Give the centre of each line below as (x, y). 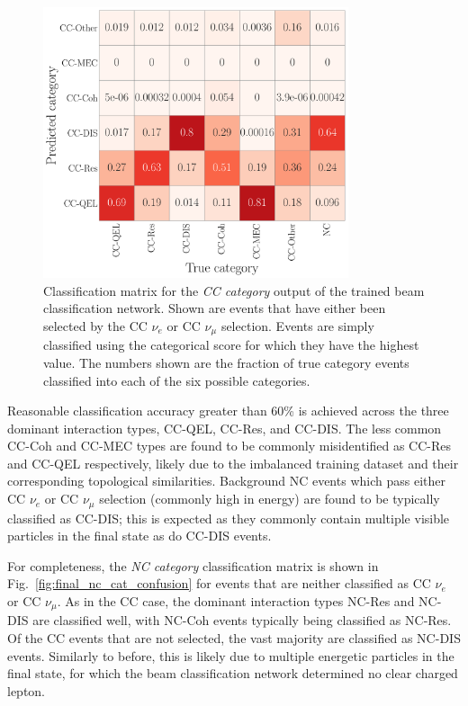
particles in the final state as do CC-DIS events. (139, 536)
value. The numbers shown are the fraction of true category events (226, 362)
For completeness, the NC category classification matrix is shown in (193, 565)
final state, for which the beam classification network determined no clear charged (233, 673)
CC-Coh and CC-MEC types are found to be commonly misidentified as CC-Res (229, 446)
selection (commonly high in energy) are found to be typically (270, 499)
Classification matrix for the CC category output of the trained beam (234, 290)
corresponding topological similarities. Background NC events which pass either (226, 481)
